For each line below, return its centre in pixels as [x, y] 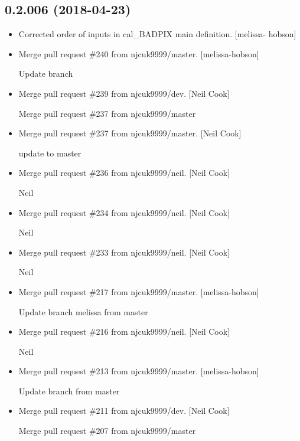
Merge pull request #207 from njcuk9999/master [107, 431]
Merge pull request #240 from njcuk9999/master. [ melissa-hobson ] [139, 53]
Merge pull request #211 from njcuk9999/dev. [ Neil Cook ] [124, 411]
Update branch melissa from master [83, 311]
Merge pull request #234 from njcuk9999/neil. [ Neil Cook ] [124, 212]
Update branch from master [69, 391]
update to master [50, 153]
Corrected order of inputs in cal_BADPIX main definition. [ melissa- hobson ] [157, 34]
